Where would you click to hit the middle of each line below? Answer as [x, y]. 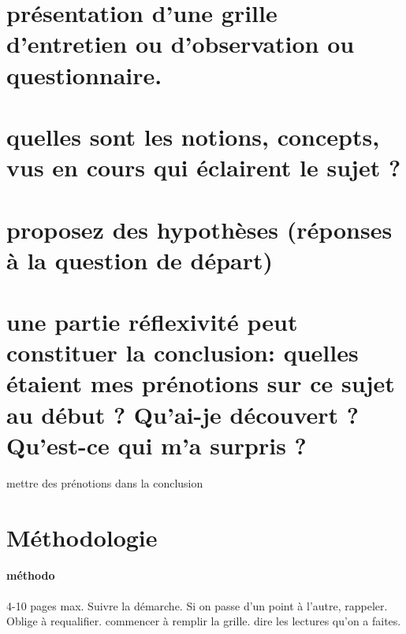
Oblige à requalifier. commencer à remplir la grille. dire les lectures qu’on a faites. [204, 621]
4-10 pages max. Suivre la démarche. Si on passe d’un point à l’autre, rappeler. [197, 605]
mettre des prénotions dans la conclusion [105, 482]
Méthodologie [82, 537]
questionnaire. [84, 74]
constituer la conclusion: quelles [183, 352]
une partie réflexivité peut [152, 322]
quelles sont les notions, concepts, [193, 136]
